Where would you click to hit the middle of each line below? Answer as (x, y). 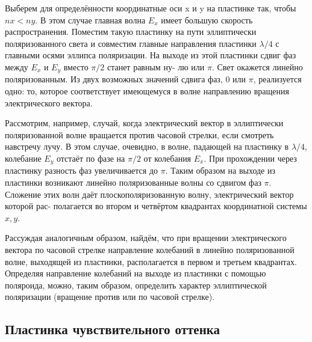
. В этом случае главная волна (90, 20)
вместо (76, 66)
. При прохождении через (250, 158)
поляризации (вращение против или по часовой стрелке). (110, 297)
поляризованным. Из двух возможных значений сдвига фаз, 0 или (126, 79)
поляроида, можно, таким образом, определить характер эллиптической (136, 285)
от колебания (167, 158)
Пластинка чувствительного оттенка (113, 329)
